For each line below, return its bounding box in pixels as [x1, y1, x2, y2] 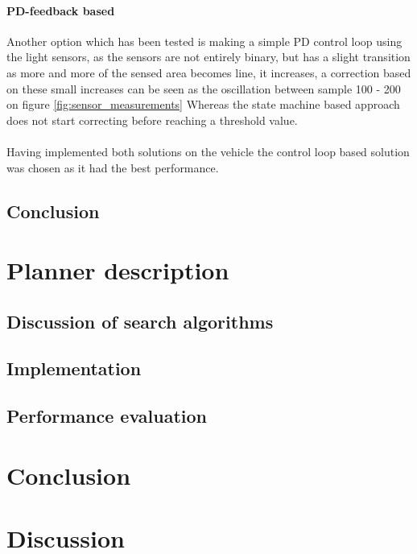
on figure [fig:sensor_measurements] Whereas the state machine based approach [6, 96, 400, 113]
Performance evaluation [6, 403, 208, 428]
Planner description [6, 254, 229, 287]
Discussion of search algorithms [6, 308, 274, 333]
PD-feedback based [6, 2, 115, 19]
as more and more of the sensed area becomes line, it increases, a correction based [6, 64, 411, 81]
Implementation [6, 356, 142, 381]
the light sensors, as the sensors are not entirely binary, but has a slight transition [6, 48, 411, 65]
